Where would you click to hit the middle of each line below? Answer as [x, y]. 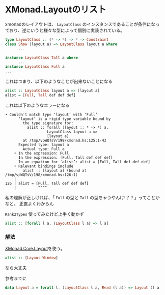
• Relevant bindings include [44, 166]
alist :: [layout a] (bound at [55, 170]
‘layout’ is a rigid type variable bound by [64, 119]
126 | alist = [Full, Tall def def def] [47, 183]
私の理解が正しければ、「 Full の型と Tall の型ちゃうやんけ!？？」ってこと [80, 197]
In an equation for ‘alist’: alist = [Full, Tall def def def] [84, 162]
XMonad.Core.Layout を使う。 [35, 248]
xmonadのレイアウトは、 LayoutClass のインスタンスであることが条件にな [80, 24]
